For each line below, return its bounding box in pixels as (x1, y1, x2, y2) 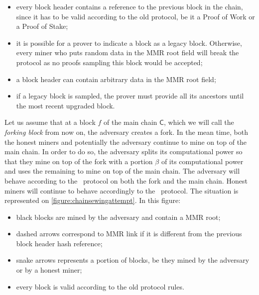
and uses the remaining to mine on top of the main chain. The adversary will (4, 166, 240, 176)
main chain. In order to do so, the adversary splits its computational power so (4, 146, 243, 157)
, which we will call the (163, 117, 234, 127)
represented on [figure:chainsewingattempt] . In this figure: (4, 195, 181, 205)
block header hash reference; (16, 238, 103, 248)
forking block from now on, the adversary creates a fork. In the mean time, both (4, 126, 248, 137)
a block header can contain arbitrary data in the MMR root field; (16, 74, 216, 84)
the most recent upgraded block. (16, 100, 115, 110)
